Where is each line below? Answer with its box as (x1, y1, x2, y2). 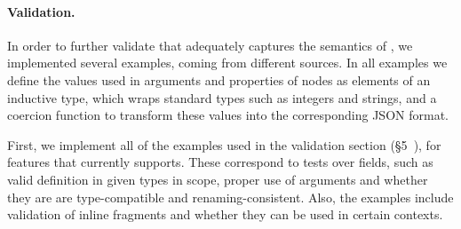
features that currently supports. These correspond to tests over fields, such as (7, 153, 433, 171)
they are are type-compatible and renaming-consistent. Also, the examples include (7, 187, 454, 206)
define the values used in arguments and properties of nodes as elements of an (7, 70, 431, 89)
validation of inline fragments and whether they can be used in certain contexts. (7, 205, 443, 224)
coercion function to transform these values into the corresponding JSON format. (7, 106, 449, 124)
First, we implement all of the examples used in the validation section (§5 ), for (7, 135, 441, 154)
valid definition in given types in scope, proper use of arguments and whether (7, 170, 428, 188)
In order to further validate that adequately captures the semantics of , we (7, 36, 413, 54)
